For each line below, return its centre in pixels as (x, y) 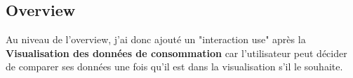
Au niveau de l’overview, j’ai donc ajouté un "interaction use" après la (156, 39)
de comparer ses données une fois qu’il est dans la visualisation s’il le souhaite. (174, 67)
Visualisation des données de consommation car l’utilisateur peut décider (176, 53)
